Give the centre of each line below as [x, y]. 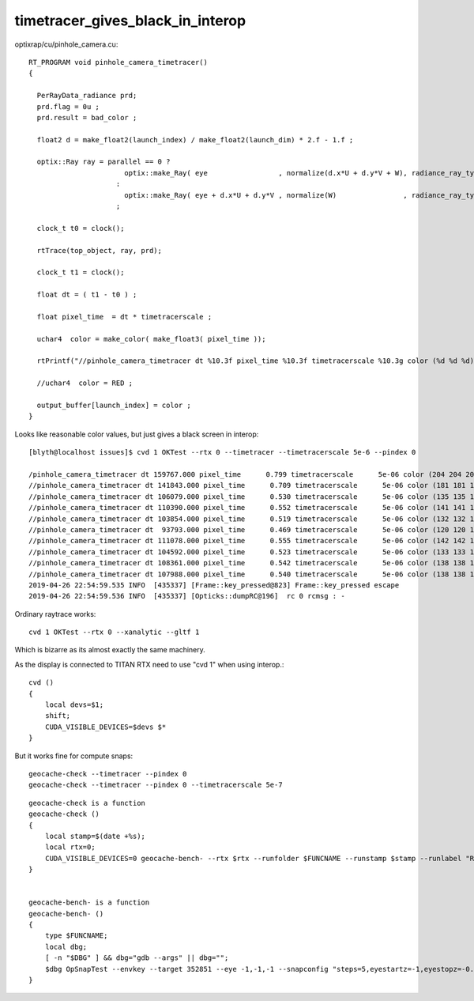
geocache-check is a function [87, 803]
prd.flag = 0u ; [68, 106]
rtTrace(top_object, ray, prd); [99, 250]
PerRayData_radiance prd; [87, 96]
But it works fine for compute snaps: [74, 756]
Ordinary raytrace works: [55, 614]
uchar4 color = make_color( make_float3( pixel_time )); [151, 339]
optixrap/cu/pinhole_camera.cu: [66, 44]
